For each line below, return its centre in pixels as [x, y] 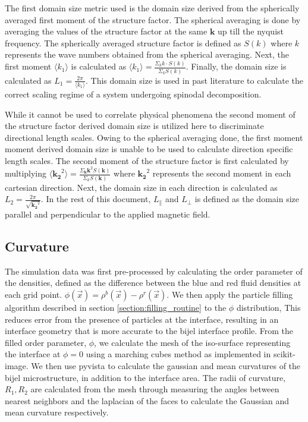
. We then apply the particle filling [230, 294]
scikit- [284, 354]
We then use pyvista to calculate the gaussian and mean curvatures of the [166, 365]
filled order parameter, [46, 342]
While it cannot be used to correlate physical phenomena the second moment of [150, 114]
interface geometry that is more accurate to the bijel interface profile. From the [149, 331]
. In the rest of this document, [96, 199]
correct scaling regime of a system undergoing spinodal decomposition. [133, 94]
